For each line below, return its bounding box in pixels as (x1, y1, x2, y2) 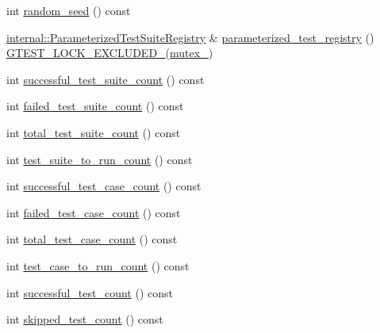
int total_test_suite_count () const (6, 124, 181, 140)
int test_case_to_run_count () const (6, 257, 190, 274)
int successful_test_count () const (6, 284, 173, 300)
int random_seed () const (6, 2, 131, 18)
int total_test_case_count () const (6, 231, 178, 247)
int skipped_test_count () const (6, 311, 163, 327)
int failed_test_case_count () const (6, 204, 181, 220)
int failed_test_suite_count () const (6, 98, 184, 114)
